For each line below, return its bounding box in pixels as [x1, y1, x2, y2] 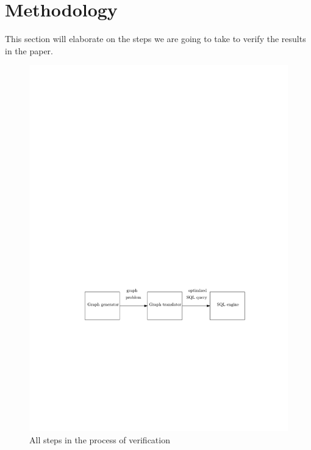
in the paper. [5, 44, 54, 57]
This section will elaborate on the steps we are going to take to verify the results [5, 32, 306, 45]
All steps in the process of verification [29, 433, 170, 446]
